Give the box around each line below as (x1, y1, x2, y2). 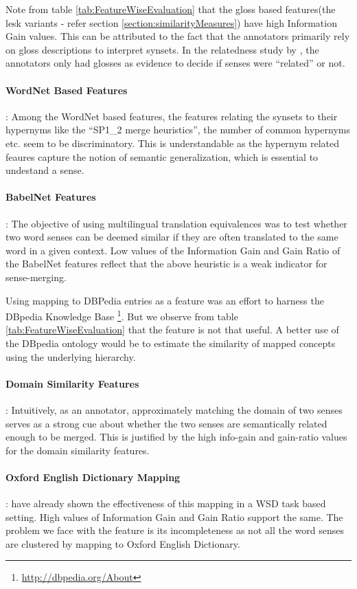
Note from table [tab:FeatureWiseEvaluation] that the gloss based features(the (5, 2, 336, 16)
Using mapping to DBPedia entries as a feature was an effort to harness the (5, 293, 324, 307)
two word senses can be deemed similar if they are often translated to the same (5, 230, 338, 244)
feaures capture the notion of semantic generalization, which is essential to (5, 149, 319, 164)
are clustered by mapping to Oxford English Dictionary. (5, 536, 240, 551)
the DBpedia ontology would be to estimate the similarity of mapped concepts (5, 335, 336, 350)
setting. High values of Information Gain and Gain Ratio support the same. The (5, 509, 343, 524)
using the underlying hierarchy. (5, 349, 136, 364)
